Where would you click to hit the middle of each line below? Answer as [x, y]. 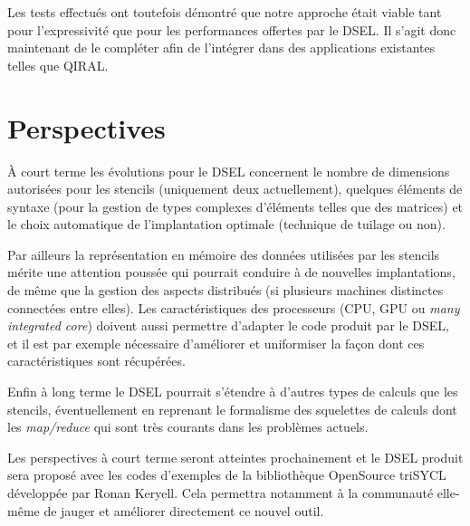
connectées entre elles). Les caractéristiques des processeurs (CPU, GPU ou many [234, 307]
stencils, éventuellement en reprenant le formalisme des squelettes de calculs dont [232, 409]
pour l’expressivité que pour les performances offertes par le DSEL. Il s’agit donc [232, 29]
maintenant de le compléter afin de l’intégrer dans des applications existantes [221, 48]
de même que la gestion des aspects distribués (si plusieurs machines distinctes [225, 290]
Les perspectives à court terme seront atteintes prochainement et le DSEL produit [235, 457]
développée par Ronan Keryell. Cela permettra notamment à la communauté [221, 493]
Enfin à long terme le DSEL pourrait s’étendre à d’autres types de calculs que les [233, 392]
